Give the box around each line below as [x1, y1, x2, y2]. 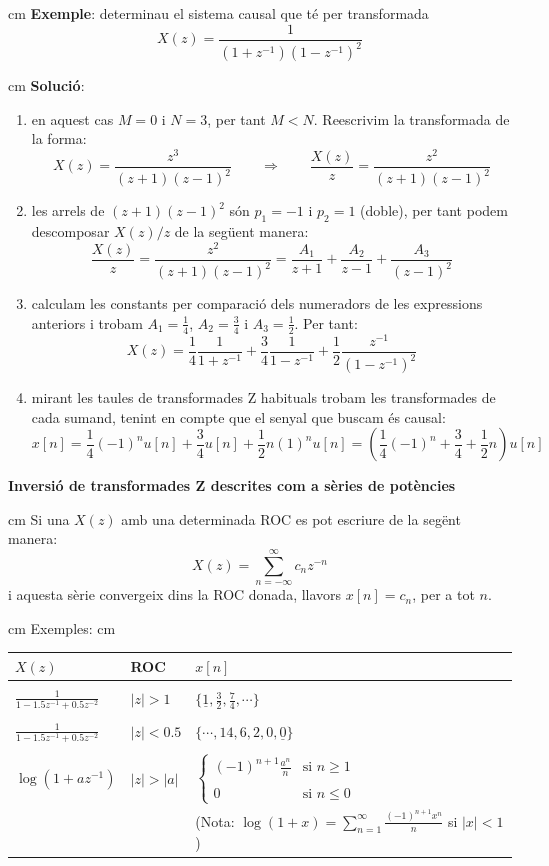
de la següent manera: [174, 221, 309, 242]
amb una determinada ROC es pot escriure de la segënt [121, 508, 461, 529]
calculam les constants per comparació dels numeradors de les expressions [31, 293, 483, 314]
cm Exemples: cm [8, 617, 116, 638]
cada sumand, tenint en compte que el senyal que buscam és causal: [31, 406, 446, 427]
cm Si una [8, 508, 70, 529]
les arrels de [31, 200, 105, 221]
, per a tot [412, 584, 475, 605]
